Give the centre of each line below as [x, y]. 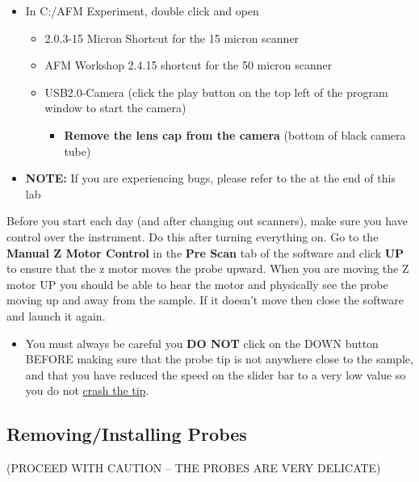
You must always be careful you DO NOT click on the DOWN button [202, 343]
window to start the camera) [115, 108]
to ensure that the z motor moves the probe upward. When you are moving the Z [208, 268]
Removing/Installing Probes [127, 434]
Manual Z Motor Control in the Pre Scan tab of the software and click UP [205, 252]
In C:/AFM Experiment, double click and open [142, 10]
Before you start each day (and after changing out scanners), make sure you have [207, 221]
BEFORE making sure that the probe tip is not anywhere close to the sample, [219, 359]
